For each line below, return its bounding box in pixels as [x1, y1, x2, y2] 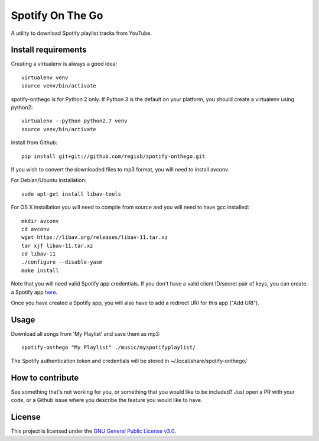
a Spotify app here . [11, 288, 58, 296]
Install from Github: [11, 139, 58, 146]
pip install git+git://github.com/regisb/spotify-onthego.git [21, 153, 206, 160]
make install [21, 267, 59, 274]
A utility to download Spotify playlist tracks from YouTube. [11, 30, 152, 37]
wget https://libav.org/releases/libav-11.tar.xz [21, 234, 168, 241]
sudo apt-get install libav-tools [21, 190, 121, 197]
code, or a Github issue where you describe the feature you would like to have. [11, 397, 203, 404]
